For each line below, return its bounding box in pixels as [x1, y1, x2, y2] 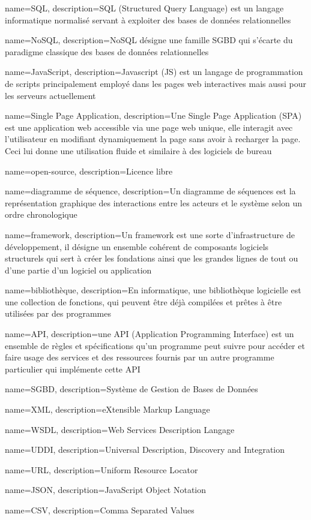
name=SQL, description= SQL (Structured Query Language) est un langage [5, 2, 284, 14]
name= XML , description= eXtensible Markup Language [5, 403, 210, 416]
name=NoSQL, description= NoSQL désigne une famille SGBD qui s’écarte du [5, 34, 293, 46]
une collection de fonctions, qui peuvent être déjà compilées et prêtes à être [5, 295, 282, 308]
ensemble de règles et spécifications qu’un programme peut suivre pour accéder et [5, 339, 305, 351]
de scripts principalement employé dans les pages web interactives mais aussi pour [5, 77, 307, 89]
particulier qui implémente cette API [5, 362, 140, 375]
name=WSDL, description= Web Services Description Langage [5, 423, 235, 435]
